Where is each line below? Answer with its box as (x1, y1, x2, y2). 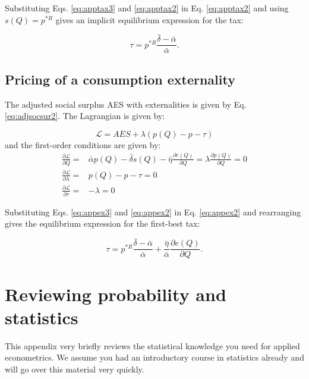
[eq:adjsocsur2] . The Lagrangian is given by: (5, 109, 165, 122)
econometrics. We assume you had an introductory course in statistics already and (5, 351, 304, 364)
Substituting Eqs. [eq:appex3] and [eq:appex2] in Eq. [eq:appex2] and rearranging (5, 205, 301, 218)
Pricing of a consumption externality (5, 70, 235, 88)
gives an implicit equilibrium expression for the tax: (55, 13, 244, 26)
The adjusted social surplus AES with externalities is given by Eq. (5, 98, 247, 110)
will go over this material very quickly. (5, 362, 144, 375)
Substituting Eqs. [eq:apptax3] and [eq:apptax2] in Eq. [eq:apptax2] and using (5, 2, 289, 14)
